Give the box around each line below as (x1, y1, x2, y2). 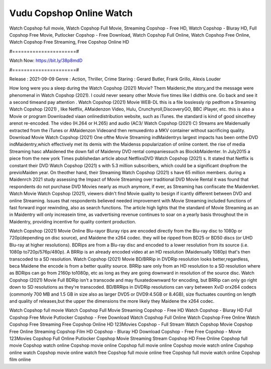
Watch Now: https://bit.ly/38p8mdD (9, 58, 83, 64)
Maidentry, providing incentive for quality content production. (9, 218, 137, 224)
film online (9, 356, 31, 362)
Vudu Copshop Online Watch (9, 8, 133, 19)
